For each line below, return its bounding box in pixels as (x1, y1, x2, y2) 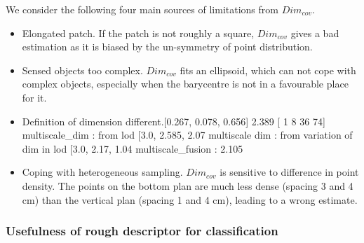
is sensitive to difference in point (220, 165, 359, 179)
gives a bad (290, 25, 339, 40)
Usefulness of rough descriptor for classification (6, 222, 278, 239)
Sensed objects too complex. (22, 62, 143, 77)
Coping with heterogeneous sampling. (22, 165, 183, 179)
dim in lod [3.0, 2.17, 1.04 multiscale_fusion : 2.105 (22, 141, 243, 155)
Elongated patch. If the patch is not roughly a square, (22, 25, 255, 40)
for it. (22, 90, 47, 104)
